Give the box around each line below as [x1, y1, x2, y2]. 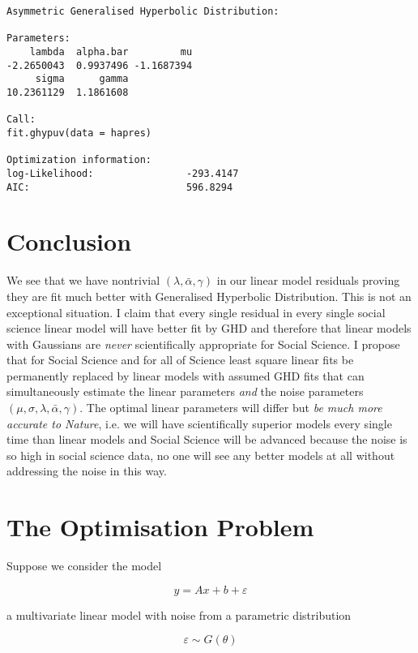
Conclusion [6, 225, 132, 258]
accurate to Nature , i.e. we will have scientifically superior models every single [6, 415, 392, 432]
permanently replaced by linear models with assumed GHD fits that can [6, 367, 365, 384]
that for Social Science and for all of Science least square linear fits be [6, 351, 354, 368]
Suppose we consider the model [6, 557, 162, 574]
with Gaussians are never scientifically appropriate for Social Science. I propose [6, 335, 400, 352]
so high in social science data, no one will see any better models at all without [6, 446, 395, 463]
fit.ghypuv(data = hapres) [6, 127, 151, 139]
